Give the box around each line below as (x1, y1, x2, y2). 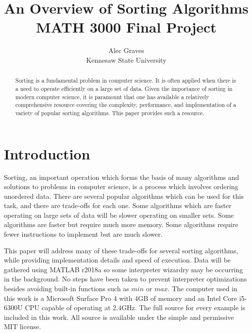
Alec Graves (108, 45, 144, 55)
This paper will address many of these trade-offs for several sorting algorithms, (4, 245, 238, 255)
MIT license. (4, 321, 41, 332)
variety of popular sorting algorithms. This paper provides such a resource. (15, 108, 204, 117)
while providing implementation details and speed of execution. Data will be (4, 255, 231, 265)
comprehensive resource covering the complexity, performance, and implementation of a (15, 101, 236, 109)
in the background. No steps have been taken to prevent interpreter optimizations (4, 274, 247, 284)
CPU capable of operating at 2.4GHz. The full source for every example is (25, 302, 246, 313)
